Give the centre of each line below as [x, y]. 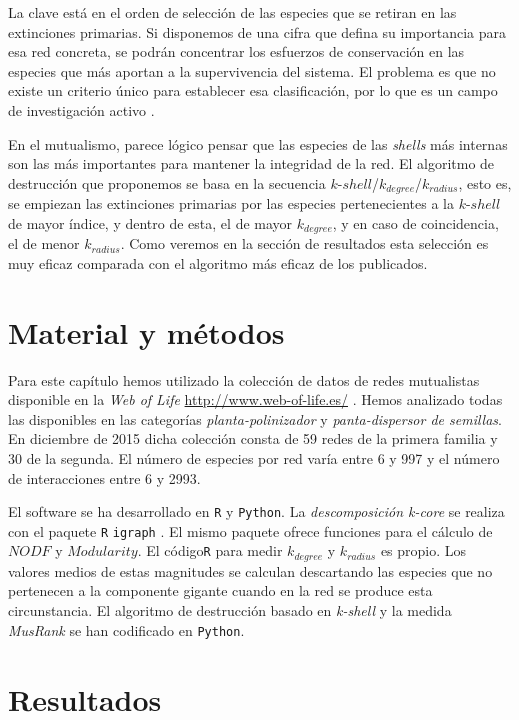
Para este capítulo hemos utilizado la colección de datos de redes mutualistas [244, 379]
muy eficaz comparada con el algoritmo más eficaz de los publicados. [218, 262]
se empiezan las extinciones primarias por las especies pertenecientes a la [231, 203]
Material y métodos [146, 331]
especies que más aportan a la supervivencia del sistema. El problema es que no [252, 70]
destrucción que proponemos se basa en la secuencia [167, 182]
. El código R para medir [210, 550]
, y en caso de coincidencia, [415, 222]
